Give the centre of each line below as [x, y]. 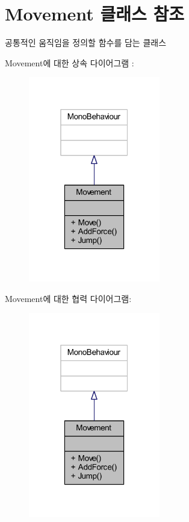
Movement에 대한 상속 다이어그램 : [70, 62]
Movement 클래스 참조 [94, 14]
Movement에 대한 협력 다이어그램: [68, 298]
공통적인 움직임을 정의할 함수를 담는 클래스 [86, 42]
